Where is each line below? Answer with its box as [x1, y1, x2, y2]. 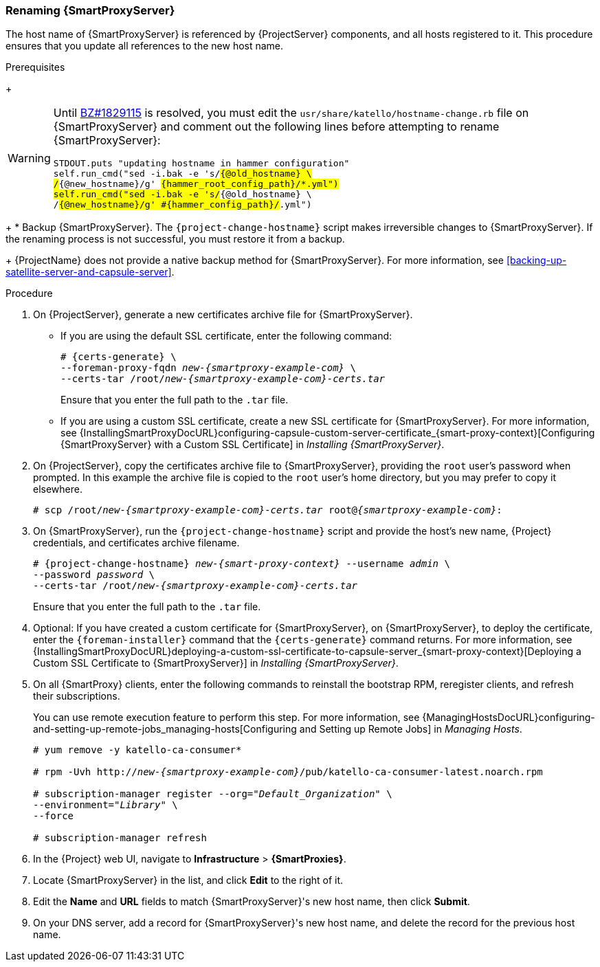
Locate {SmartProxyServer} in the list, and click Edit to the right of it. [33, 874, 344, 887]
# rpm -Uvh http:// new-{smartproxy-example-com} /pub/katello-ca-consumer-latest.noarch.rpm [33, 766, 543, 778]
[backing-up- [506, 254, 567, 267]
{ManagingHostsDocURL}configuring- [422, 711, 595, 724]
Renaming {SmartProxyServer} [5, 3, 175, 17]
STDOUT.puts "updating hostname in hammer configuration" [53, 158, 350, 169]
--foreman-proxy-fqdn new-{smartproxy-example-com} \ [60, 362, 356, 374]
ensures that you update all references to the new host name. [5, 40, 284, 52]
